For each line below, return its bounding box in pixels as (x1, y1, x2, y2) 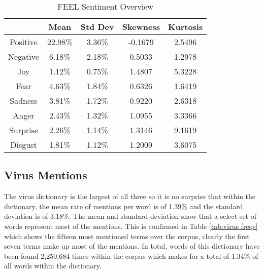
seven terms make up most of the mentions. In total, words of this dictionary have (4, 241, 260, 251)
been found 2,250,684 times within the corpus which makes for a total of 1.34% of (4, 250, 258, 261)
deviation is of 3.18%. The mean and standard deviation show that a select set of (4, 211, 257, 221)
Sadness (10, 95, 38, 106)
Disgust (10, 139, 37, 150)
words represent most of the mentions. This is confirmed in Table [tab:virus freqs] (4, 220, 258, 231)
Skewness (122, 21, 160, 32)
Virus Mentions (4, 167, 87, 183)
